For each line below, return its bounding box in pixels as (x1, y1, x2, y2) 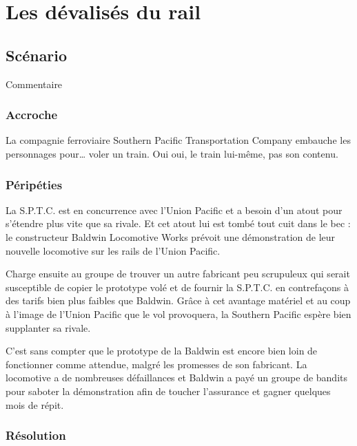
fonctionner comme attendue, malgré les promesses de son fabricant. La (6, 357, 307, 371)
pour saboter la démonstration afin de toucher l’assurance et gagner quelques (6, 383, 331, 398)
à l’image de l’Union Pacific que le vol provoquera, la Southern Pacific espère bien (6, 306, 351, 321)
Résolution (6, 427, 66, 444)
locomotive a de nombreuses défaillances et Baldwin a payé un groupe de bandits (6, 370, 348, 385)
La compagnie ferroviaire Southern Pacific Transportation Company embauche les (6, 133, 351, 147)
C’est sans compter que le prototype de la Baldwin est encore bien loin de (6, 343, 318, 358)
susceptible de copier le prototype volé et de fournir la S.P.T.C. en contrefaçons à (6, 279, 349, 294)
